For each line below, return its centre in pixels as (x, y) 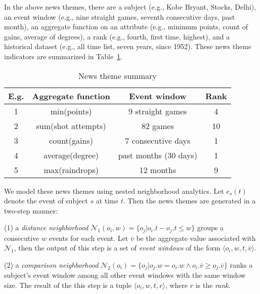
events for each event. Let (89, 238)
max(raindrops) (71, 170)
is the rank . (213, 285)
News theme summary (117, 75)
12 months (158, 170)
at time (107, 201)
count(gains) (71, 140)
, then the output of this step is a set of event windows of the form (117, 248)
